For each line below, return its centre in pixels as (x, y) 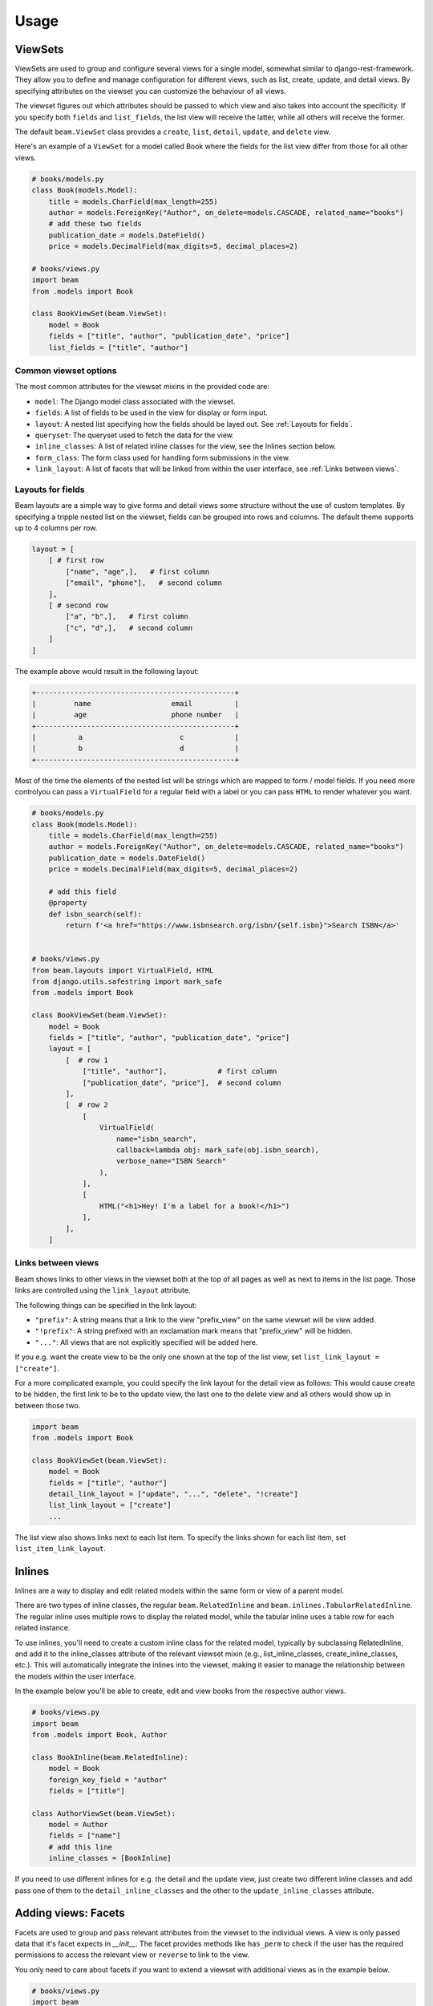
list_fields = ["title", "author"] (118, 347)
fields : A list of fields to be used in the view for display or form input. (152, 412)
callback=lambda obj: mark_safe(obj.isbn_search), (218, 1150)
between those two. (48, 1405)
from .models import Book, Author (99, 1734)
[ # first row (76, 560)
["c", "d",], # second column (129, 627)
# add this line (80, 1847)
